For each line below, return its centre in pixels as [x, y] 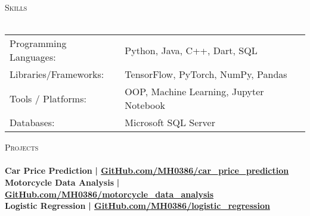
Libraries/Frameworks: [57, 74]
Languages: [33, 57]
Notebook [145, 105]
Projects [22, 147]
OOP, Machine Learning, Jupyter [194, 92]
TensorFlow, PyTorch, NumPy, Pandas [206, 74]
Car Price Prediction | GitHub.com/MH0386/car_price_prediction [147, 170]
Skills [16, 7]
